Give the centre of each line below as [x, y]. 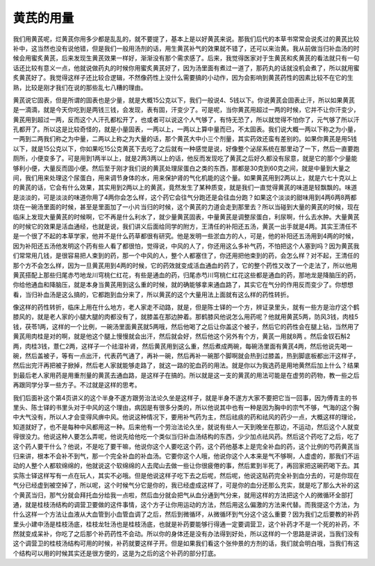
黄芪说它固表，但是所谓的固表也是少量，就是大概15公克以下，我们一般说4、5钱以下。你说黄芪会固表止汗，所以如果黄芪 [184, 100]
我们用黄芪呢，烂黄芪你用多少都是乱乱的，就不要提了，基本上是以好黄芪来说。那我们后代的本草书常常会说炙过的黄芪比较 [186, 39]
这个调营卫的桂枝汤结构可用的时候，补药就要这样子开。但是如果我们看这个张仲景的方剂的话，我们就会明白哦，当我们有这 [186, 543]
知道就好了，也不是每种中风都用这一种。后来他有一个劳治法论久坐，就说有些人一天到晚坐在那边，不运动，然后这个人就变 [186, 426]
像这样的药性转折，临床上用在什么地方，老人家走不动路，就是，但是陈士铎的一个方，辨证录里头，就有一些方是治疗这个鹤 [186, 307]
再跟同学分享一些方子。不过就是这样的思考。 [77, 385]
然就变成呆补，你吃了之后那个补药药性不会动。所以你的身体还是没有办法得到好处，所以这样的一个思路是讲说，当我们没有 [186, 534]
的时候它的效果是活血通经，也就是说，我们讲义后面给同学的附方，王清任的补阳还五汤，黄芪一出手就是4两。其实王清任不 [185, 226]
